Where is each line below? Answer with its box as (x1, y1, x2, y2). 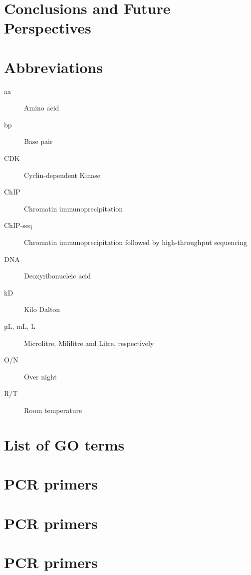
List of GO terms (4, 434, 125, 454)
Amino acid (24, 102, 59, 113)
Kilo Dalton (24, 304, 60, 314)
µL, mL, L (4, 321, 35, 331)
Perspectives (4, 17, 91, 38)
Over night (24, 371, 57, 381)
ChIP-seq (4, 220, 32, 230)
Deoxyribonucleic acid (24, 270, 91, 281)
